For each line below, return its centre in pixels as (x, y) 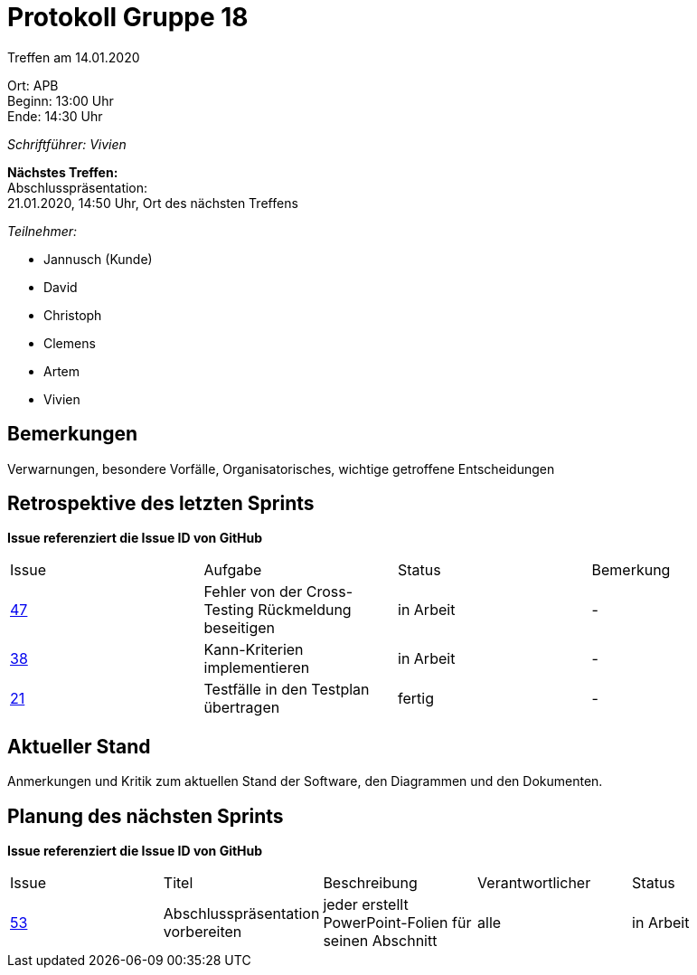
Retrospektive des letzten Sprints (161, 504)
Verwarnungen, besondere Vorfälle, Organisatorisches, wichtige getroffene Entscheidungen (281, 469)
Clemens (70, 343)
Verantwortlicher (534, 883)
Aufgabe (233, 570)
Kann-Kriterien (254, 650)
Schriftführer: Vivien (67, 144)
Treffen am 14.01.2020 (74, 57)
